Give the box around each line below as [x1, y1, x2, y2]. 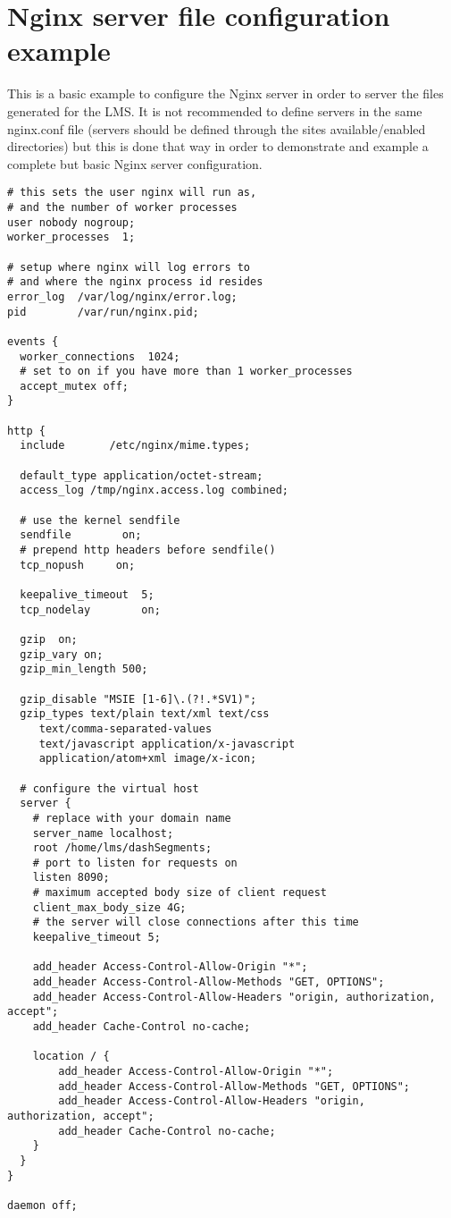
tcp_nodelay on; [20, 603, 161, 616]
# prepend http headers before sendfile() [20, 544, 276, 557]
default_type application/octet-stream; [20, 469, 263, 482]
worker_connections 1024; [20, 350, 180, 363]
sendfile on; [20, 529, 142, 542]
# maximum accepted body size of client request [32, 886, 327, 900]
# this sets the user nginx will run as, [7, 186, 257, 199]
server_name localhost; [32, 826, 174, 840]
